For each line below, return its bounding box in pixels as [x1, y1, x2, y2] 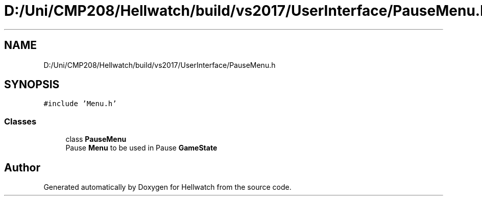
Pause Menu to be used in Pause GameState [65, 143, 218, 153]
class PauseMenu [65, 135, 127, 144]
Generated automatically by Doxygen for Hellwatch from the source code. [43, 183, 292, 192]
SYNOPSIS [4, 78, 60, 91]
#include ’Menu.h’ [43, 99, 117, 108]
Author [4, 161, 40, 174]
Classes [4, 116, 37, 127]
